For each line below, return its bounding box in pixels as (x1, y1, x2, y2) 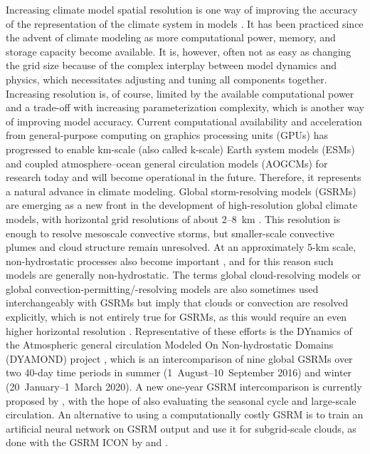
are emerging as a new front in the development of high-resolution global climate (6, 197, 358, 212)
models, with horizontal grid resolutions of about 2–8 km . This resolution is (6, 211, 341, 226)
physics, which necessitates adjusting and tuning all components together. (6, 71, 327, 86)
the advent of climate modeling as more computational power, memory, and (6, 30, 336, 45)
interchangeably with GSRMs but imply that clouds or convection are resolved (6, 295, 349, 310)
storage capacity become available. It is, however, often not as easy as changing (6, 43, 351, 58)
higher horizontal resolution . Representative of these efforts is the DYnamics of (6, 323, 352, 338)
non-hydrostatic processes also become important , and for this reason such (6, 253, 334, 268)
